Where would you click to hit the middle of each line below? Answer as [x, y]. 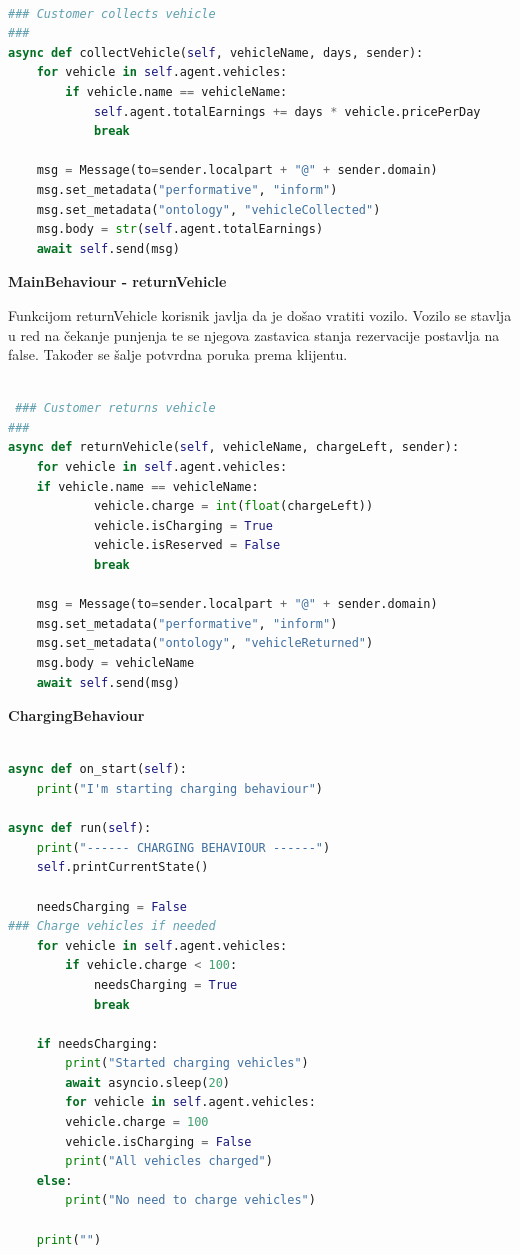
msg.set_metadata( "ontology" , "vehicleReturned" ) [205, 643]
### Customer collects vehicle [112, 13]
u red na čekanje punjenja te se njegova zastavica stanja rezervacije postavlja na [254, 334]
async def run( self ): [80, 828]
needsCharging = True [165, 984]
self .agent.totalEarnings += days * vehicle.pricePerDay [287, 111]
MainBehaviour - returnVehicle [117, 281]
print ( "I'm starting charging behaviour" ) [180, 788]
